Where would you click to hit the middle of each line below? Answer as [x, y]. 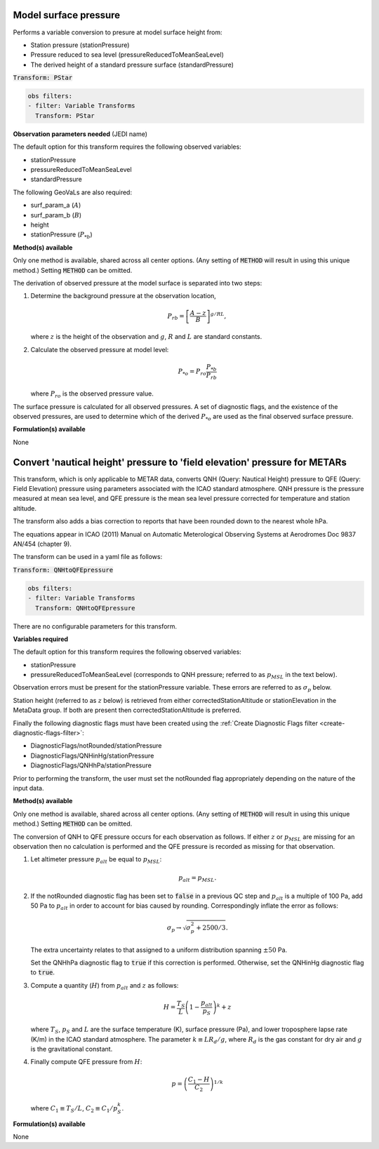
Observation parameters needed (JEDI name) [80, 134]
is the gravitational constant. [72, 1049]
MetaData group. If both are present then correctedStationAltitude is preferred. [127, 710]
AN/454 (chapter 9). [42, 544]
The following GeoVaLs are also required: [73, 192]
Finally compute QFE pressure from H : [86, 1062]
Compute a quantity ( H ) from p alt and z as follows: [105, 986]
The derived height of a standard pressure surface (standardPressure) [132, 65]
